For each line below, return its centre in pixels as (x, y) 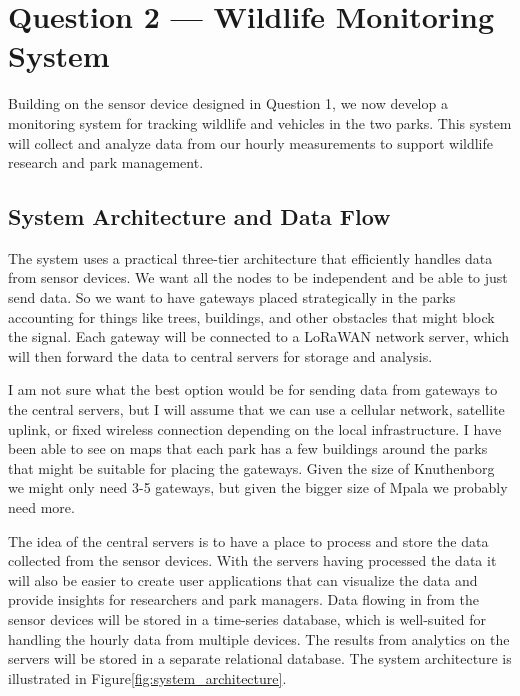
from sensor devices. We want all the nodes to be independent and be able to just (258, 277)
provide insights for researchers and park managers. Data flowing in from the (244, 599)
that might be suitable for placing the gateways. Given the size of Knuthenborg (251, 467)
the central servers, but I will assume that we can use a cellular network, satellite (256, 409)
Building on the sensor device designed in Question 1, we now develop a (228, 103)
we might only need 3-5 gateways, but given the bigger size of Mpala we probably (258, 487)
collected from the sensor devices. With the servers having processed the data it (252, 560)
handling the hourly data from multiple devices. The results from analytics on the (259, 638)
